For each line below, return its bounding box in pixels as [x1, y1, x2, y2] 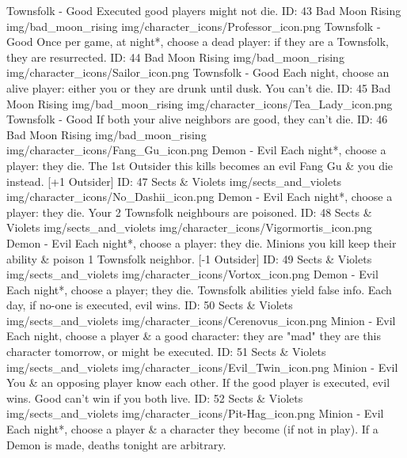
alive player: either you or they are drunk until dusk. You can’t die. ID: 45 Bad [6, 79, 391, 96]
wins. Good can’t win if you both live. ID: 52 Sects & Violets [6, 389, 303, 406]
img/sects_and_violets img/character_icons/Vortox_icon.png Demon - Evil [6, 266, 378, 282]
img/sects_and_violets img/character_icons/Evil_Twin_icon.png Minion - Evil [6, 358, 398, 375]
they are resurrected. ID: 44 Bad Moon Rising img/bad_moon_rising [6, 48, 344, 65]
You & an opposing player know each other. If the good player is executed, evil [6, 374, 390, 391]
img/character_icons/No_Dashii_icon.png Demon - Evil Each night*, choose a [6, 188, 393, 205]
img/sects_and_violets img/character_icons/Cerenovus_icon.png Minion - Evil [6, 312, 396, 328]
